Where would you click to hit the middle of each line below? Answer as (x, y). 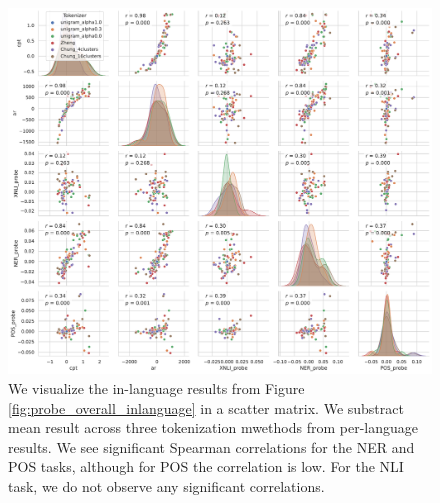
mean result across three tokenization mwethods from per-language (213, 427)
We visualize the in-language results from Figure (156, 388)
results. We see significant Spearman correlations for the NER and (211, 446)
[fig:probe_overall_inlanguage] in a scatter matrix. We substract (206, 407)
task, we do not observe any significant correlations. (166, 486)
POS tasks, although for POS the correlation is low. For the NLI (206, 466)
